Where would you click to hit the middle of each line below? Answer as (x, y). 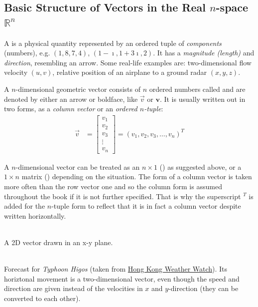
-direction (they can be (203, 288)
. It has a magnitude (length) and (204, 53)
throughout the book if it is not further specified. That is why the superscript (123, 196)
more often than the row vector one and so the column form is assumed (113, 186)
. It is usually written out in (202, 99)
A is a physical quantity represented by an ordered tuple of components (113, 43)
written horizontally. (35, 215)
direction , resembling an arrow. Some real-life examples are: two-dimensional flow (128, 62)
